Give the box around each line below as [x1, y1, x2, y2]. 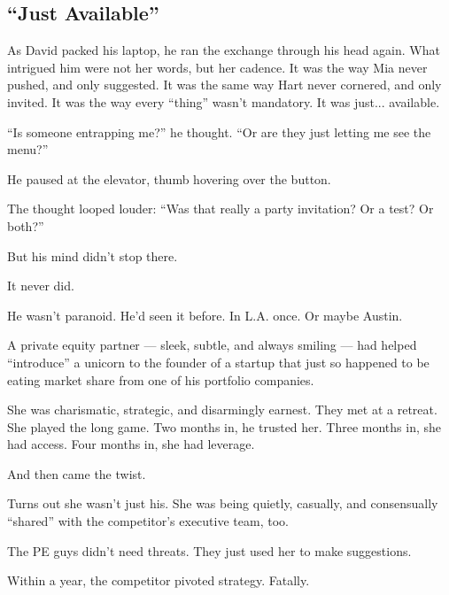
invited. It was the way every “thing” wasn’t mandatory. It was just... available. [7, 92, 440, 111]
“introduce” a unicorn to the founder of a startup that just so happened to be [7, 352, 430, 371]
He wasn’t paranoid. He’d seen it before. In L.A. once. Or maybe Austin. [7, 305, 403, 324]
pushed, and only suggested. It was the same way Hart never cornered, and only [7, 75, 442, 94]
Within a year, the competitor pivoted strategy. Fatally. [7, 571, 310, 590]
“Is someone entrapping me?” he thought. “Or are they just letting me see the [7, 122, 431, 141]
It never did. [7, 276, 74, 295]
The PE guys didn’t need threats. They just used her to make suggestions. [7, 541, 412, 560]
